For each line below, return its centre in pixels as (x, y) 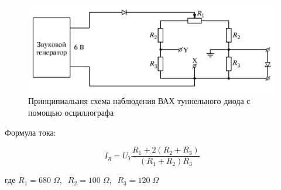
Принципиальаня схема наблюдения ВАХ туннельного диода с (139, 101)
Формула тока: (30, 132)
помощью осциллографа (71, 112)
